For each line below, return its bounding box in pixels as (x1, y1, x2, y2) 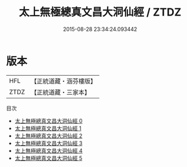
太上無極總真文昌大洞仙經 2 (14, 132, 83, 139)
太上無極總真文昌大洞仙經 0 (14, 117, 83, 124)
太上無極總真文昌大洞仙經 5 (14, 154, 83, 162)
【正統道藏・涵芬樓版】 (30, 77, 97, 85)
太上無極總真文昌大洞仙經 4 (14, 147, 83, 154)
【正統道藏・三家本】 (30, 88, 91, 96)
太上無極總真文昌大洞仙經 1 (14, 125, 82, 132)
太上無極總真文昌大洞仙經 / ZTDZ (18, 5, 182, 19)
